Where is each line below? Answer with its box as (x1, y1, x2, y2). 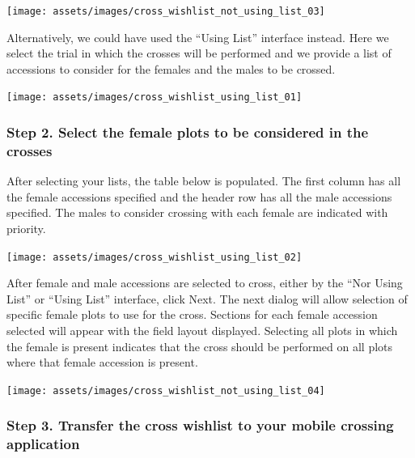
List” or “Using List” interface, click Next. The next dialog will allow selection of (6, 290, 408, 307)
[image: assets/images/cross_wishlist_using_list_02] (6, 251, 303, 263)
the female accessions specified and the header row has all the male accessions (6, 188, 392, 205)
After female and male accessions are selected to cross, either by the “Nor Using (6, 274, 403, 291)
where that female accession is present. (6, 354, 198, 371)
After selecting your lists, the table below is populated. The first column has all (6, 172, 401, 189)
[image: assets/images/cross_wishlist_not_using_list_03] (6, 6, 325, 17)
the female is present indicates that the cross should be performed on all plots (6, 337, 393, 354)
